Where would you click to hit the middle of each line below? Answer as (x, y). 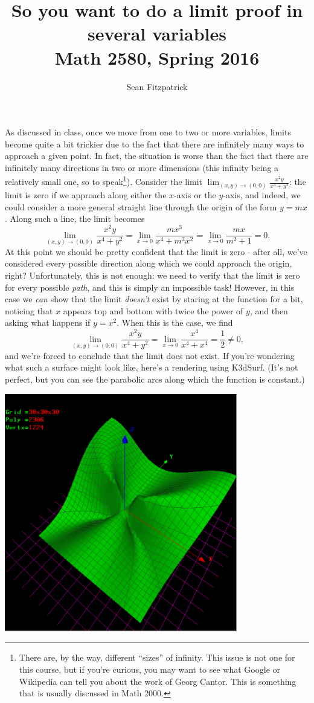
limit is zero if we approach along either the (86, 195)
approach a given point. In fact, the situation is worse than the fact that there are (157, 156)
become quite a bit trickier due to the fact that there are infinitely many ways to (155, 144)
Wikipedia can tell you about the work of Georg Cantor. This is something (158, 681)
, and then (269, 310)
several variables (157, 34)
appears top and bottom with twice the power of (153, 310)
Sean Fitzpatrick (157, 86)
